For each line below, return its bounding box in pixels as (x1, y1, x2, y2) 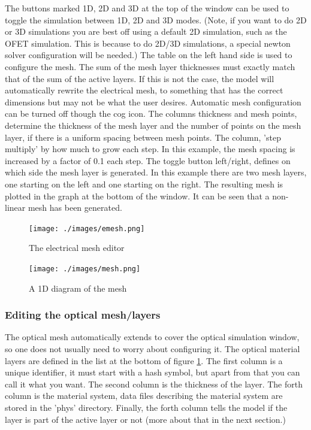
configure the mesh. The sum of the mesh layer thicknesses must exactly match (5, 60, 295, 72)
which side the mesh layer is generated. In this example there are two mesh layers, (5, 166, 307, 178)
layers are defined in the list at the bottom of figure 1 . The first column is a (5, 354, 283, 367)
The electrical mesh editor (29, 241, 125, 254)
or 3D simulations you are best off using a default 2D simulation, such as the (5, 25, 287, 38)
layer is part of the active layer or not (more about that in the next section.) (5, 413, 286, 425)
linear (5, 201, 26, 214)
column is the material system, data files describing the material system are (5, 389, 283, 402)
